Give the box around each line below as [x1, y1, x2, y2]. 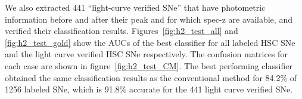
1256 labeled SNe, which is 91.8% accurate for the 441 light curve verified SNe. [5, 83, 293, 95]
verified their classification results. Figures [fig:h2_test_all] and [5, 24, 238, 37]
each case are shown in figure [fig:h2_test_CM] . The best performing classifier [5, 59, 292, 72]
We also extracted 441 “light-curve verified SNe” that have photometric [5, 1, 266, 13]
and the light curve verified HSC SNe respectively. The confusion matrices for [5, 48, 288, 60]
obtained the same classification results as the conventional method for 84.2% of [5, 71, 297, 83]
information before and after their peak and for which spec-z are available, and [5, 13, 292, 25]
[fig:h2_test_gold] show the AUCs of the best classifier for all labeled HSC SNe [5, 36, 295, 48]
